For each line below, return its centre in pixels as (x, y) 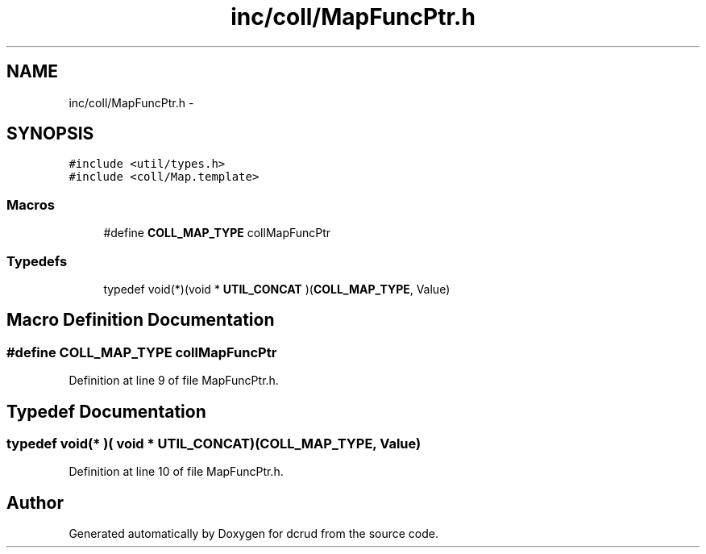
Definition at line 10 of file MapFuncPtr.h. (176, 472)
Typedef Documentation (106, 411)
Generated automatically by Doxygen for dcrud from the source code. (254, 534)
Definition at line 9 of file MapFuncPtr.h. (174, 381)
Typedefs (37, 261)
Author (35, 502)
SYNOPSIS (50, 134)
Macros (31, 204)
